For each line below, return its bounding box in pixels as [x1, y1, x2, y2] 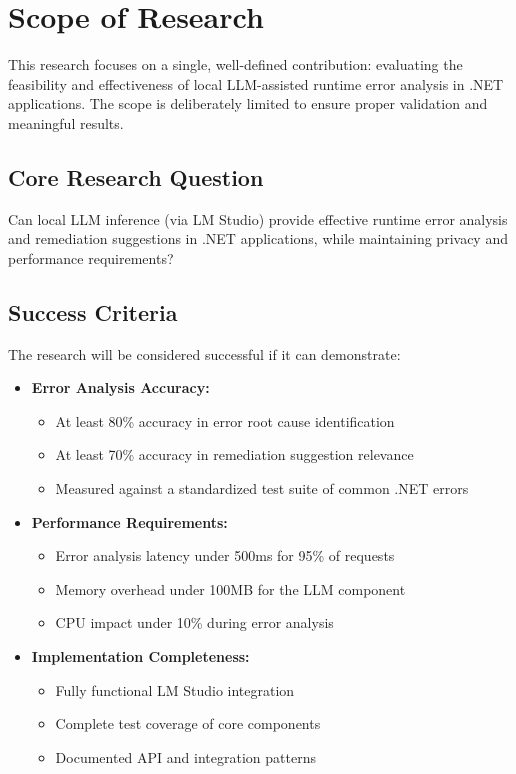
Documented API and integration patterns [55, 746, 316, 767]
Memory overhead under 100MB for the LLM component [55, 578, 406, 599]
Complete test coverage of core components [55, 713, 321, 734]
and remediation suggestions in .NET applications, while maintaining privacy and [8, 228, 508, 249]
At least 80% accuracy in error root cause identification [55, 410, 395, 431]
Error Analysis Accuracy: [31, 377, 210, 398]
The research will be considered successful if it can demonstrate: [8, 343, 401, 364]
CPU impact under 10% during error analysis [55, 612, 334, 633]
